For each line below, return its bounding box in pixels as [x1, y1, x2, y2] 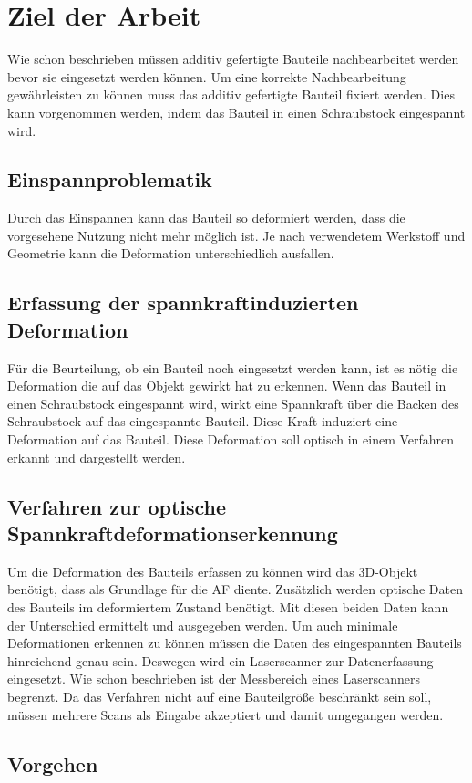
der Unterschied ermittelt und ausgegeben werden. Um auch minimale [7, 615, 398, 634]
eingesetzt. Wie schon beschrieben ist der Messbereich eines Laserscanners [7, 669, 420, 688]
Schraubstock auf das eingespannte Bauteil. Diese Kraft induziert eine [7, 412, 398, 431]
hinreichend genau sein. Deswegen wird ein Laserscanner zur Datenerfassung [7, 651, 434, 670]
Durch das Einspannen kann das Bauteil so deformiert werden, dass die [7, 208, 405, 227]
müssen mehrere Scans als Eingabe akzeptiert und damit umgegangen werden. [7, 705, 444, 724]
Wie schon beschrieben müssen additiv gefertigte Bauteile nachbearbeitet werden [7, 49, 459, 68]
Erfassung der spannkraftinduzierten [7, 288, 359, 317]
